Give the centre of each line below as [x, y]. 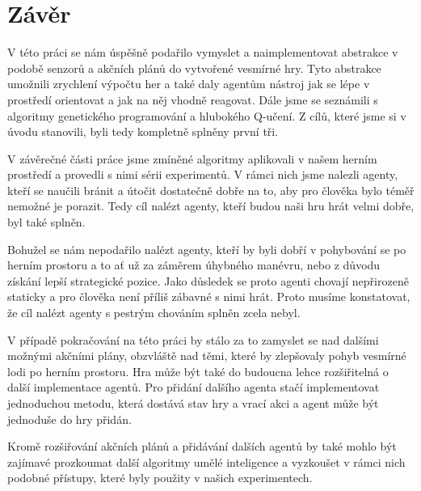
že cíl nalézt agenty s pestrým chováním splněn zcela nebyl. [154, 313]
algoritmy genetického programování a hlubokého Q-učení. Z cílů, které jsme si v [207, 115]
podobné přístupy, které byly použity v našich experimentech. [160, 478]
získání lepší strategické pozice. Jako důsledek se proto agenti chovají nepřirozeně [208, 280]
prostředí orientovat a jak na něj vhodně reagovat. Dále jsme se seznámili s [193, 99]
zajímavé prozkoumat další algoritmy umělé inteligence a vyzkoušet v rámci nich [206, 461]
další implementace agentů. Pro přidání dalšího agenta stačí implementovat [194, 387]
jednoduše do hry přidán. [69, 419]
